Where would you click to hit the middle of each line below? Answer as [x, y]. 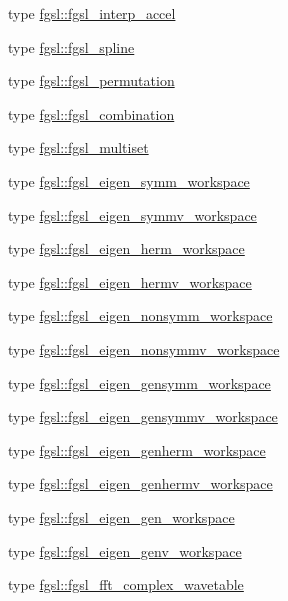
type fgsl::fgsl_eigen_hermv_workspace [130, 281]
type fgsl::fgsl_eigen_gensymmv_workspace [143, 416]
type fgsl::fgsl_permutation [91, 80]
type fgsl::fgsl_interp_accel [92, 13]
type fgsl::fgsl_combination [91, 113]
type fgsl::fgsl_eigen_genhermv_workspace [140, 483]
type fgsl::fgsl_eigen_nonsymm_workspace [140, 315]
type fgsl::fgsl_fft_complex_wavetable [126, 584]
